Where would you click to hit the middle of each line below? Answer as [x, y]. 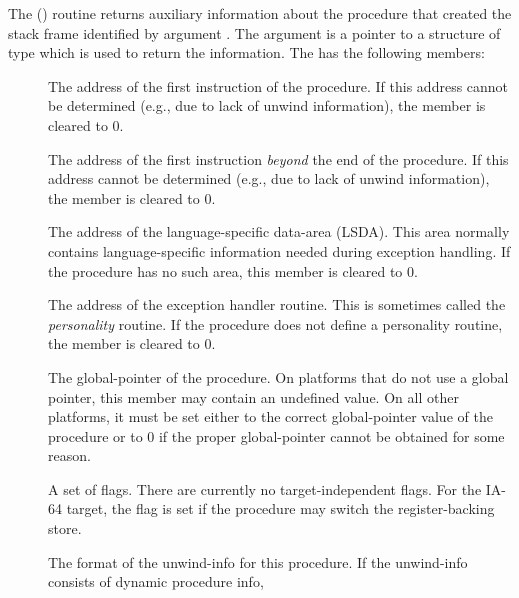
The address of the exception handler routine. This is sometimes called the [277, 304]
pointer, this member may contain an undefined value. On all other [253, 396]
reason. [69, 455]
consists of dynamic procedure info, [156, 581]
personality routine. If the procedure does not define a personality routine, [275, 323]
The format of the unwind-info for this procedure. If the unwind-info [258, 561]
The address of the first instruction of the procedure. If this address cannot [278, 85]
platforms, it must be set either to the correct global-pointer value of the [270, 416]
